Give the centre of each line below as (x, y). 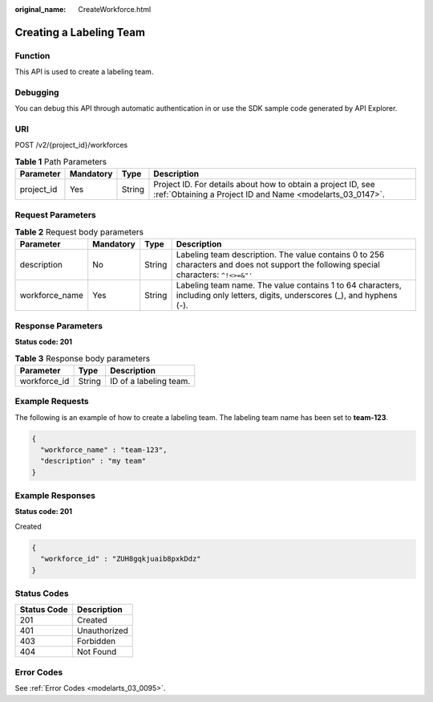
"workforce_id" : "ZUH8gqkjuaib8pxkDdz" (121, 559)
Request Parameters (55, 214)
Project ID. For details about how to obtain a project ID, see (264, 185)
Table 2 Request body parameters (79, 232)
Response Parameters (59, 325)
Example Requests (52, 402)
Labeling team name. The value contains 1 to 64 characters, (289, 285)
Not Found (97, 652)
